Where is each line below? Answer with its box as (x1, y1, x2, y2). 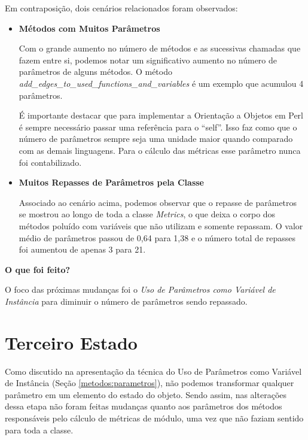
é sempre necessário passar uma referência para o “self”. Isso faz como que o (19, 120, 297, 133)
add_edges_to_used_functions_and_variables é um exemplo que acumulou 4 (19, 77, 304, 89)
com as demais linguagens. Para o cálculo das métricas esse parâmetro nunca (19, 144, 301, 156)
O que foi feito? (5, 263, 71, 275)
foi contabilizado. (19, 156, 82, 168)
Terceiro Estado (5, 330, 138, 354)
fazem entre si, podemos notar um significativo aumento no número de (19, 53, 277, 66)
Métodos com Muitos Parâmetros (19, 22, 160, 34)
